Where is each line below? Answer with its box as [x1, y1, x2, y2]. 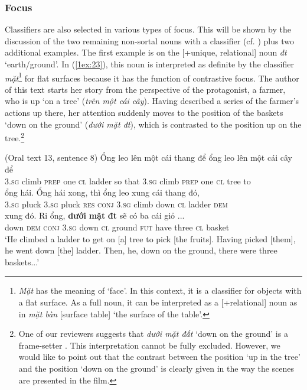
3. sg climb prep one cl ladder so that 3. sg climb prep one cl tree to [5, 174, 251, 187]
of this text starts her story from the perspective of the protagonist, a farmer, [5, 83, 286, 95]
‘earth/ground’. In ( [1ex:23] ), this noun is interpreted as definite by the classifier [5, 58, 294, 70]
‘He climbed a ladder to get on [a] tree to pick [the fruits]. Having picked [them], [5, 232, 296, 245]
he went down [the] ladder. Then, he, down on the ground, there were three [5, 244, 277, 256]
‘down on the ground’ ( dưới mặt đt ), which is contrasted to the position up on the [5, 118, 302, 130]
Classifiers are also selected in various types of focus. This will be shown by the [5, 23, 291, 35]
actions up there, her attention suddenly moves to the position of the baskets [5, 106, 283, 119]
